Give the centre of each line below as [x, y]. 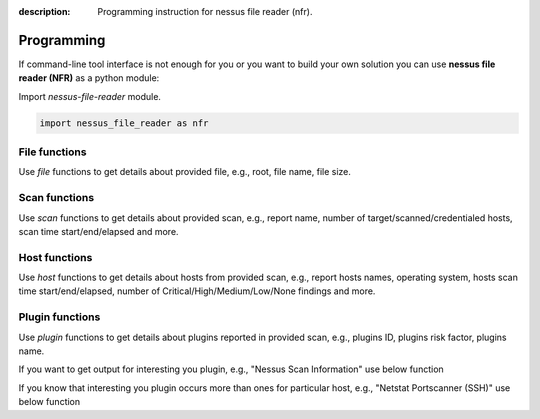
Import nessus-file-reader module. [90, 96]
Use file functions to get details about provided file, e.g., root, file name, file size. [185, 172]
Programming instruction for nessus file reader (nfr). [205, 11]
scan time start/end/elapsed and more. [98, 231]
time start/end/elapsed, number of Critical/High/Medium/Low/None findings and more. [197, 291]
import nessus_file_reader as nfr [124, 123]
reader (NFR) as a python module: [89, 78]
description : [44, 11]
